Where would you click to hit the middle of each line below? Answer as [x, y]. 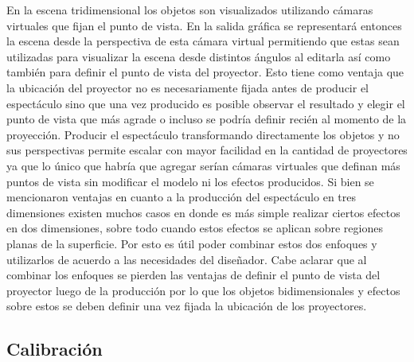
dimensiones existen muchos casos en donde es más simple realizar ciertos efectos [203, 212]
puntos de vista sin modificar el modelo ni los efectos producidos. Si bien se [190, 181]
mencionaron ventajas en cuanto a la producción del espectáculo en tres [181, 197]
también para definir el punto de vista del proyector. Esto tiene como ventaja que [205, 72]
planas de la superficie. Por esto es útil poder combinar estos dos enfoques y [192, 243]
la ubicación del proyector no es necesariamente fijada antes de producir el [188, 87]
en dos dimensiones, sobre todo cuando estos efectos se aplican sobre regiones [195, 228]
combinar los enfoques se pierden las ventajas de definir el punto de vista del [193, 275]
